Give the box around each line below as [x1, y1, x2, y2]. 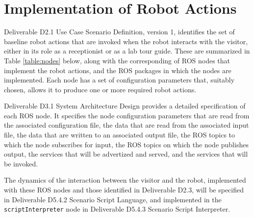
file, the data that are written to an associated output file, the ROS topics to [4, 130, 235, 140]
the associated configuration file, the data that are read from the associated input [4, 120, 249, 130]
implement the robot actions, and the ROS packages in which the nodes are [4, 65, 231, 75]
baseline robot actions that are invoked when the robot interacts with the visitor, [4, 36, 248, 46]
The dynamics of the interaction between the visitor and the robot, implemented [4, 175, 246, 185]
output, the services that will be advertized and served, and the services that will [4, 149, 248, 159]
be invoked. [4, 158, 38, 168]
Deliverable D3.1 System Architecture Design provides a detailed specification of [4, 101, 246, 111]
